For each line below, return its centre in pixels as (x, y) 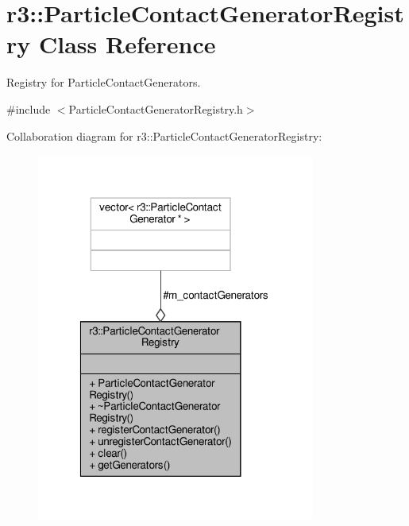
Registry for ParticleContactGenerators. (104, 82)
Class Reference (127, 44)
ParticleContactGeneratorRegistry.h (156, 108)
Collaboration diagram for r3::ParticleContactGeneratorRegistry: (164, 135)
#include (29, 108)
